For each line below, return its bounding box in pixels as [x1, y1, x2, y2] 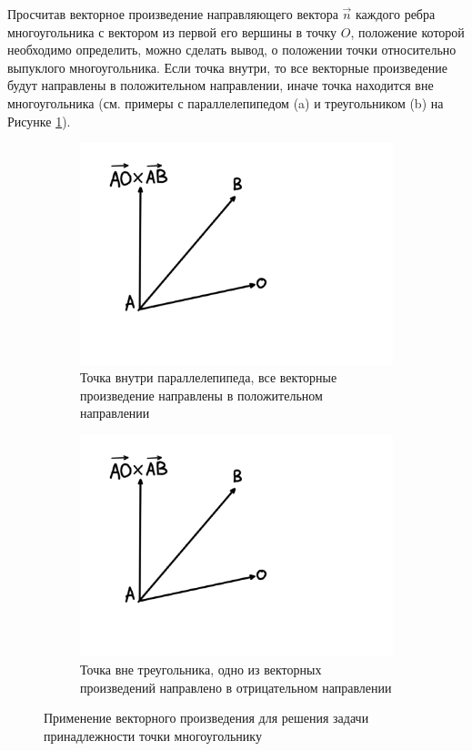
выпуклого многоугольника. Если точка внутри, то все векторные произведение [7, 57, 447, 76]
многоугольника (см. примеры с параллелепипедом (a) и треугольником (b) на [7, 93, 444, 112]
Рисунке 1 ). [7, 111, 71, 130]
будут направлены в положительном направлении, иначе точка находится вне [7, 76, 434, 95]
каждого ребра [356, 5, 436, 23]
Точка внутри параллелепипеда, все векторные [80, 368, 337, 387]
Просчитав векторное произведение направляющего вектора [7, 5, 338, 23]
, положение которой [350, 22, 465, 41]
